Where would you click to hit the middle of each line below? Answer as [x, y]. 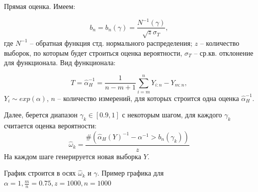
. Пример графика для [130, 173]
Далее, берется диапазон [41, 115]
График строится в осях [40, 173]
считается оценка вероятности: [50, 126]
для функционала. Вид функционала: [60, 62]
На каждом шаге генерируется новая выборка [73, 156]
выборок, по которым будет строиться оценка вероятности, [93, 52]
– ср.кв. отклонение [224, 52]
